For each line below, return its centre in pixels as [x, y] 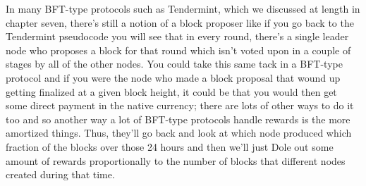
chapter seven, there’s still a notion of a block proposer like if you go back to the [180, 22]
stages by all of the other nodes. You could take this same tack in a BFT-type [174, 64]
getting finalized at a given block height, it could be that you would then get [171, 91]
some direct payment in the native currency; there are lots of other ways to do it [180, 105]
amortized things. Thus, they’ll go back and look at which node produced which [179, 133]
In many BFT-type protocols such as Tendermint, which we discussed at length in [183, 8]
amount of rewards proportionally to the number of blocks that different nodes [176, 160]
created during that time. [60, 174]
